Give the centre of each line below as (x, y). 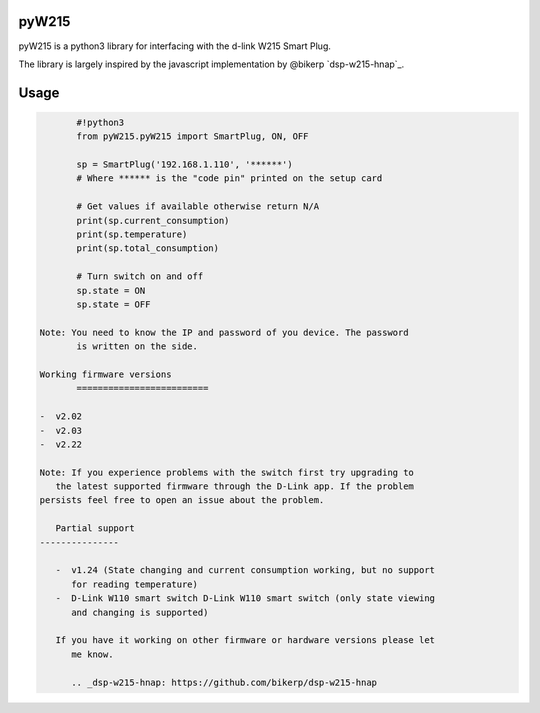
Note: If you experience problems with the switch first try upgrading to (227, 472)
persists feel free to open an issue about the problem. (182, 500)
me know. (92, 654)
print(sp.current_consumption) (153, 220)
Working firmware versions (105, 374)
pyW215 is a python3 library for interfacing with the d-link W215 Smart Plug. (175, 46)
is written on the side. (137, 346)
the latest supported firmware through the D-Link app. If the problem (235, 486)
